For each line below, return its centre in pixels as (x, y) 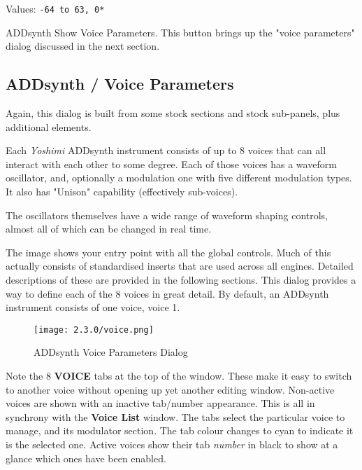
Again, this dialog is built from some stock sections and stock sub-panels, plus (173, 113)
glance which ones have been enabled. (86, 458)
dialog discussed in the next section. (83, 46)
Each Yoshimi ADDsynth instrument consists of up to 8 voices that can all (166, 150)
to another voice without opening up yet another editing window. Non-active (170, 389)
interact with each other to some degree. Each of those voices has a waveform (171, 164)
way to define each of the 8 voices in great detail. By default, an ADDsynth (167, 293)
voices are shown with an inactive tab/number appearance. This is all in (160, 403)
